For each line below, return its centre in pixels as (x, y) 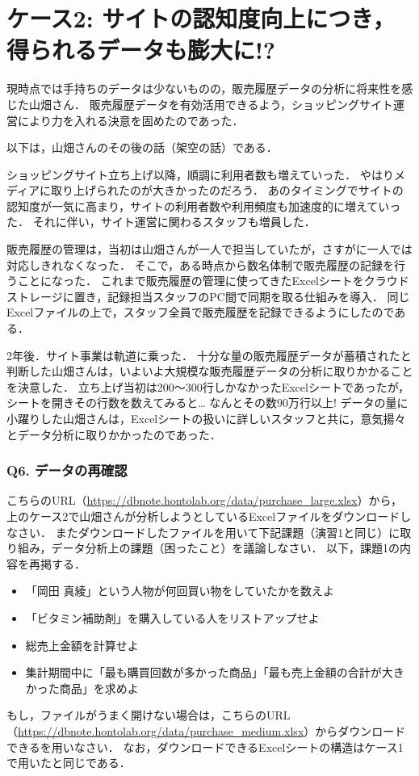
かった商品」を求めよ (82, 688)
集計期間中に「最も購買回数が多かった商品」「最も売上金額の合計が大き (215, 672)
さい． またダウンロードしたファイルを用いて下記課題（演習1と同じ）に (209, 532)
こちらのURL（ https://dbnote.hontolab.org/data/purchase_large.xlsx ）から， (205, 500)
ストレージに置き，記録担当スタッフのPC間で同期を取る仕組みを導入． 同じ (208, 296)
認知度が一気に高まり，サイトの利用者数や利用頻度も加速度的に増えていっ (204, 206)
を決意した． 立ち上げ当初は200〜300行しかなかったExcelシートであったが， (208, 386)
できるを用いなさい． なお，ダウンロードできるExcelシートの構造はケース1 (205, 747)
